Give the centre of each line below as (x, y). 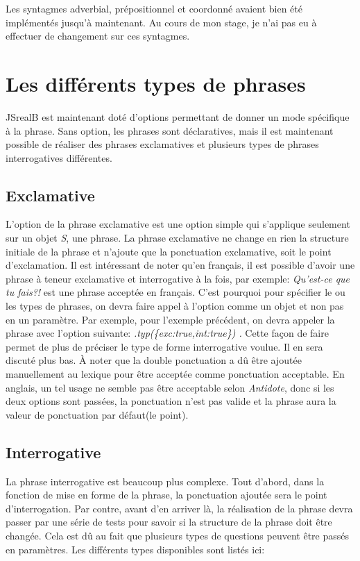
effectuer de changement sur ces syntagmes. (98, 36)
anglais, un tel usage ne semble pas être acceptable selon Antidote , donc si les (170, 387)
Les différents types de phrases (156, 83)
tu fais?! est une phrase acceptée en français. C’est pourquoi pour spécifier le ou (175, 292)
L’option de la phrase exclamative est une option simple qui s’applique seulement (178, 224)
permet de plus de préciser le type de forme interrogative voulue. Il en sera (164, 346)
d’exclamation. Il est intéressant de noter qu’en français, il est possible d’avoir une (180, 265)
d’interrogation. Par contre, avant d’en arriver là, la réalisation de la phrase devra (179, 508)
